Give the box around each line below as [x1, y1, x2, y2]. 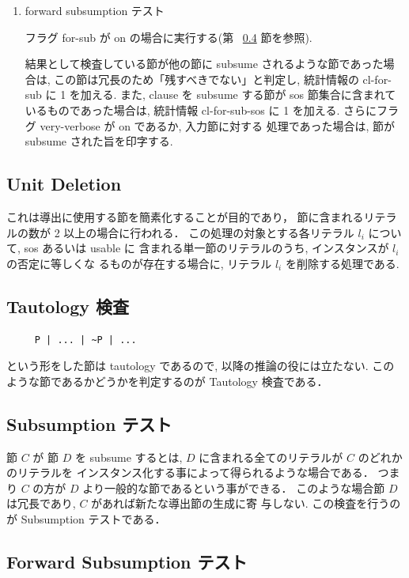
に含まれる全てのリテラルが [199, 448, 343, 465]
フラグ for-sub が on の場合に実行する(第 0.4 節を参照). [25, 28, 312, 45]
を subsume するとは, [74, 448, 183, 465]
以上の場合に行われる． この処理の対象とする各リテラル [63, 224, 354, 240]
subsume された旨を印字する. [25, 133, 173, 149]
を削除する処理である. [285, 255, 400, 271]
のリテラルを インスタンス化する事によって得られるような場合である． [6, 464, 374, 481]
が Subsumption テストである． [6, 510, 166, 527]
